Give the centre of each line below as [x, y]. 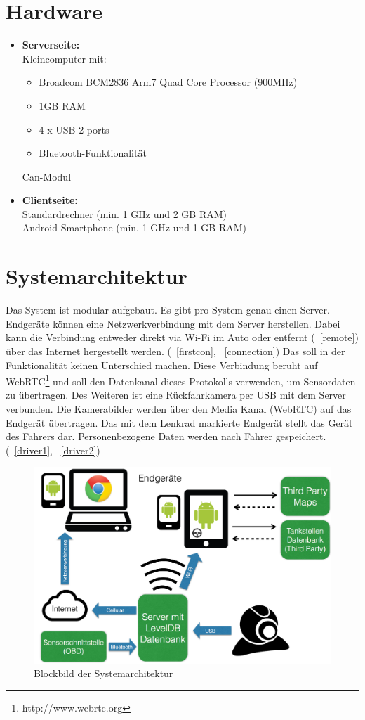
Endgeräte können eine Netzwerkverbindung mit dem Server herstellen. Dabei [173, 323]
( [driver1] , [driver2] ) [53, 450]
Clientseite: [50, 200]
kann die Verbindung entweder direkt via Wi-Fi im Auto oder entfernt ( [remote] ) [182, 337]
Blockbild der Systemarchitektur [104, 673]
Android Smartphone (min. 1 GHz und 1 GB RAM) [134, 227]
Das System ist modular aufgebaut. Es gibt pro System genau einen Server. [168, 310]
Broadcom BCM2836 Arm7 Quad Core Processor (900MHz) [168, 82]
